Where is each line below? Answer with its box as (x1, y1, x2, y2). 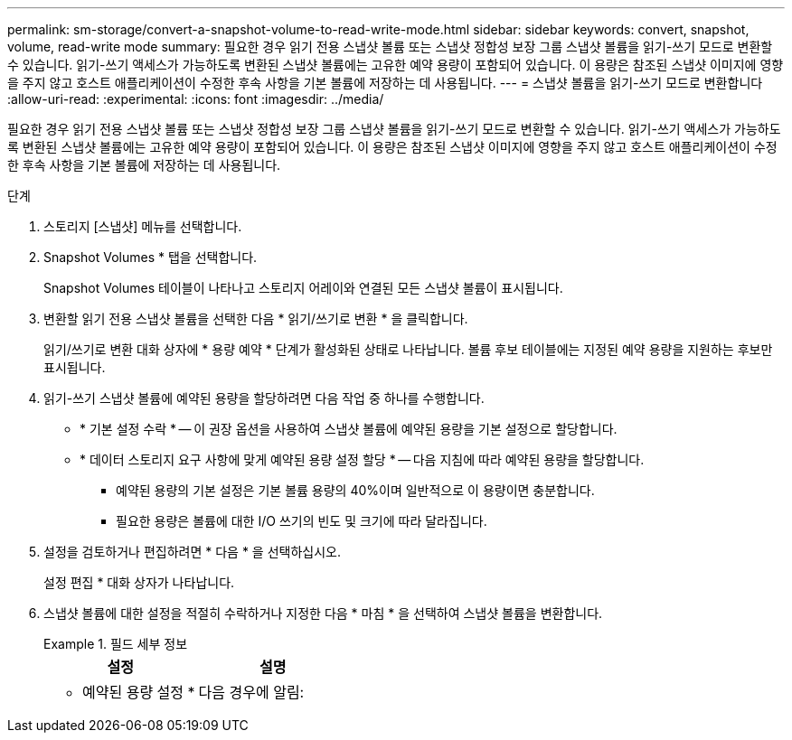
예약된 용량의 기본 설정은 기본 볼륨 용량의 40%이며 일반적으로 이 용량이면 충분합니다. (116, 482, 595, 498)
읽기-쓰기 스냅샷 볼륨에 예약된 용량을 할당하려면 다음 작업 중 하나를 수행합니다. (43, 390, 485, 406)
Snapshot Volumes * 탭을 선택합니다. (43, 249, 258, 265)
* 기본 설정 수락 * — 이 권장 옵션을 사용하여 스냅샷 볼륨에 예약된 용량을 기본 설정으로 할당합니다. (80, 421, 618, 436)
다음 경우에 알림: (198, 683, 305, 701)
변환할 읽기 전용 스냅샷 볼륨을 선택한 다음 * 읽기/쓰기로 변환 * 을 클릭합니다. (43, 311, 468, 326)
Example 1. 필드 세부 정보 (43, 636, 188, 651)
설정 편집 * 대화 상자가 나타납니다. (43, 575, 235, 590)
